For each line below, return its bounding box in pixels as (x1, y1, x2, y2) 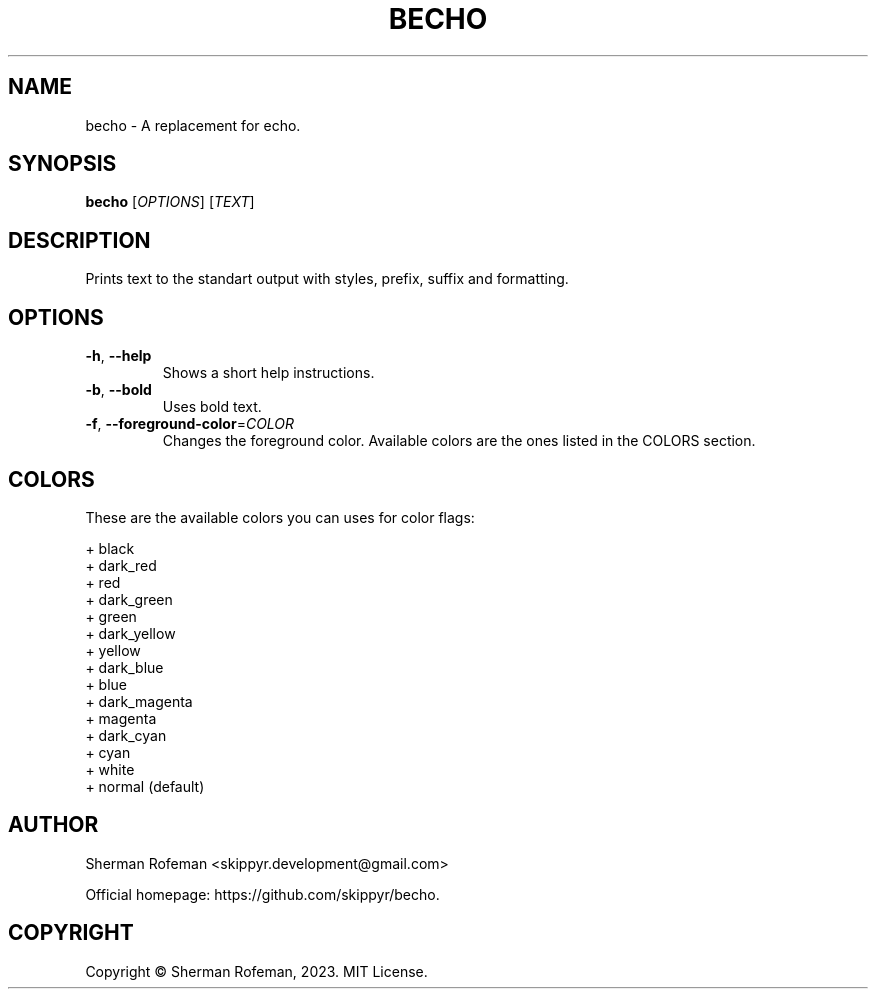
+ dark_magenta (85, 692, 193, 710)
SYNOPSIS (8, 151, 117, 177)
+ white (85, 760, 135, 778)
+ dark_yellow (85, 624, 176, 642)
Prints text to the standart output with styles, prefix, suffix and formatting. (85, 270, 569, 288)
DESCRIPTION (8, 227, 151, 253)
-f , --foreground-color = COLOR (85, 415, 295, 433)
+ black (85, 539, 135, 557)
